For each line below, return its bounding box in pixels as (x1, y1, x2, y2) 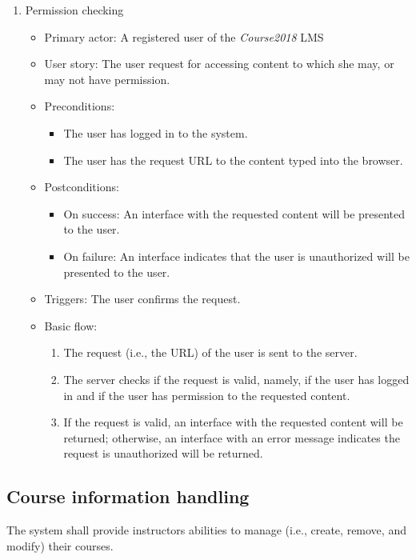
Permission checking (25, 2, 124, 18)
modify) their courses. (6, 537, 114, 554)
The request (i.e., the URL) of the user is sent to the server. (63, 344, 358, 361)
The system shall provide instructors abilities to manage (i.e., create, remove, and (6, 522, 406, 538)
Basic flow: (44, 317, 98, 334)
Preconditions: (44, 98, 115, 114)
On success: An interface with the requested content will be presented (63, 205, 406, 222)
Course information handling (6, 484, 250, 509)
